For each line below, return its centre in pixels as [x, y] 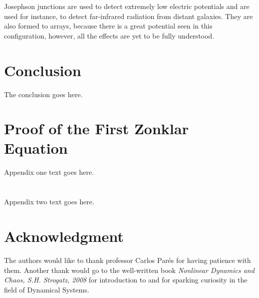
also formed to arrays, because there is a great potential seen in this [108, 26]
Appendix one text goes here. [49, 172]
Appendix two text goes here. [49, 202]
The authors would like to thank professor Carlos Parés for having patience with [127, 260]
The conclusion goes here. [43, 94]
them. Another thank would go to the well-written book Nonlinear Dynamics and [129, 270]
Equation [36, 148]
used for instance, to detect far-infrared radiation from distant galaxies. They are [128, 16]
